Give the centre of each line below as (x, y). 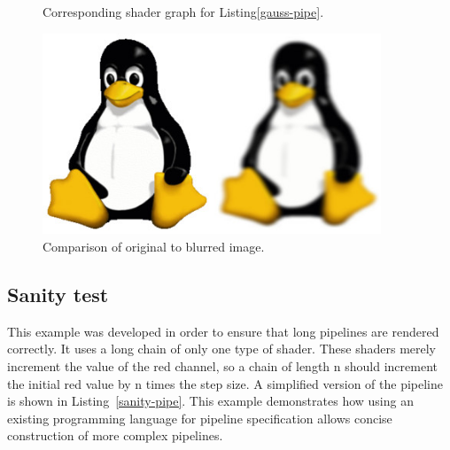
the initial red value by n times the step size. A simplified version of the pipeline (225, 383)
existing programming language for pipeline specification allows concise (200, 418)
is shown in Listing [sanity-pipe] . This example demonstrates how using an (210, 401)
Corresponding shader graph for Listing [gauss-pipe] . (183, 12)
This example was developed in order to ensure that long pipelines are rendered (223, 331)
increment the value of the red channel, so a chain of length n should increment (222, 365)
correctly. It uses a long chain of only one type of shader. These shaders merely (222, 349)
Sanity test (58, 294)
